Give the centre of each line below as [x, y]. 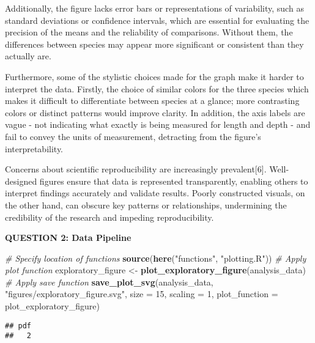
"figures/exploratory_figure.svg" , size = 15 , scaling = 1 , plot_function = [142, 294]
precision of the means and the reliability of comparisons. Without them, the [149, 32]
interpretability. [34, 148]
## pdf [18, 326]
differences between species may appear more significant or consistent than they [154, 44]
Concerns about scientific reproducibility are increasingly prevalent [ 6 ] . [136, 169]
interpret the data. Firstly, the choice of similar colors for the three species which [157, 88]
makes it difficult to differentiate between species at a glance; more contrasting [152, 101]
